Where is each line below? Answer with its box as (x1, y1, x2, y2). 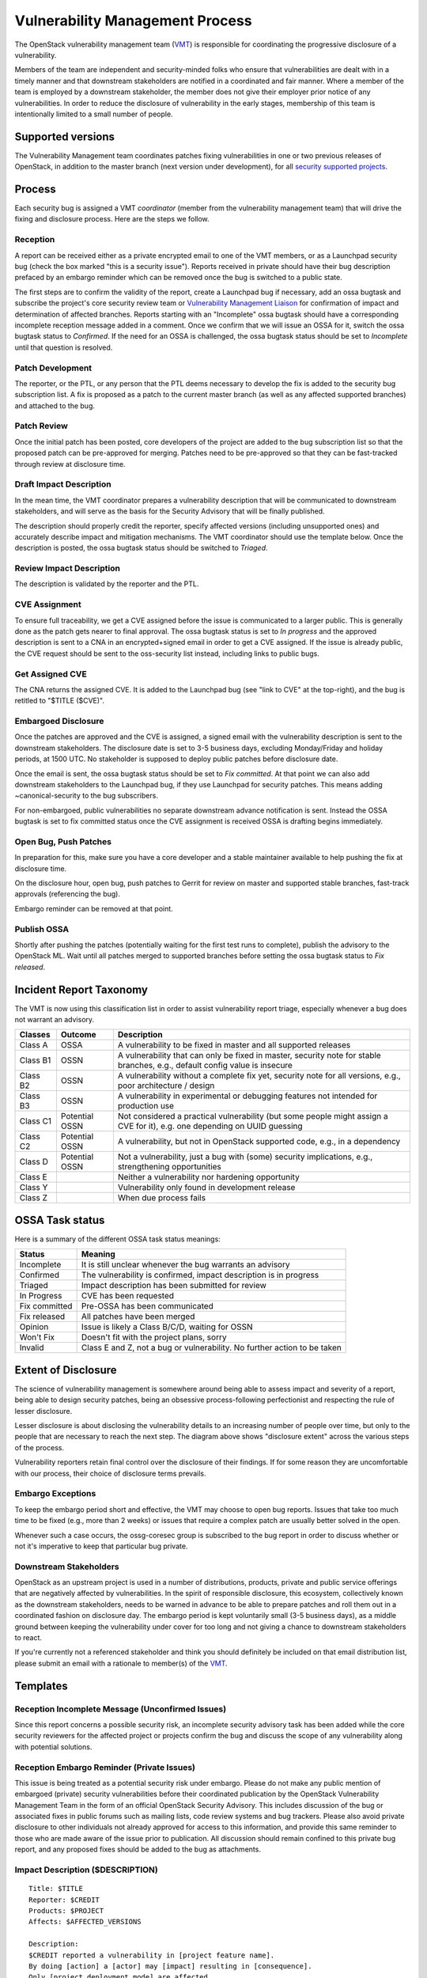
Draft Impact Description (14, 479, 111, 490)
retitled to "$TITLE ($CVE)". (14, 696, 105, 706)
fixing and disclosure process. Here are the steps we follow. (14, 214, 210, 224)
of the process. (14, 1442, 65, 1452)
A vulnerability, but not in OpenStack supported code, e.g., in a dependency (117, 1136, 401, 1147)
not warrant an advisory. (14, 1015, 95, 1025)
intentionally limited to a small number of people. (14, 109, 173, 119)
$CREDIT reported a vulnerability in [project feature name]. (28, 1950, 275, 1960)
